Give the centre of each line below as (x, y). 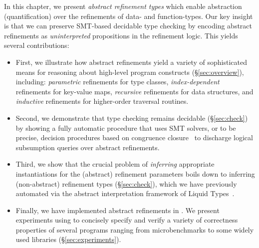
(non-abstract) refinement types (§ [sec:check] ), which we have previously (126, 183)
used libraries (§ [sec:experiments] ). (68, 239)
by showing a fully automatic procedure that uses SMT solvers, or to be (126, 127)
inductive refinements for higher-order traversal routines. (102, 101)
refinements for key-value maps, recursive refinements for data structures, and (134, 91)
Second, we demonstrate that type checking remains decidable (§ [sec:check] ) (132, 118)
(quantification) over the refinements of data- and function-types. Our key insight (129, 16)
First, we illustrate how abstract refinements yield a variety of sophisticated (131, 62)
